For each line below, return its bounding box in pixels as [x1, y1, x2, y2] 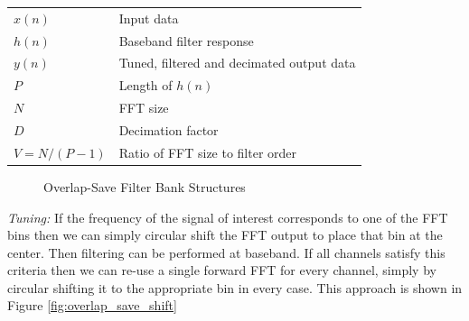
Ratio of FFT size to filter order [118, 142, 297, 161]
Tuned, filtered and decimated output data [118, 53, 356, 72]
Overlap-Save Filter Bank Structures [43, 177, 246, 196]
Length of [118, 76, 173, 95]
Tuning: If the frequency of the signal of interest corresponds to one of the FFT [7, 207, 448, 226]
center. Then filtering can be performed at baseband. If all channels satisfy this [7, 243, 446, 261]
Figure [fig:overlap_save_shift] [7, 296, 177, 315]
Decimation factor [118, 120, 219, 139]
